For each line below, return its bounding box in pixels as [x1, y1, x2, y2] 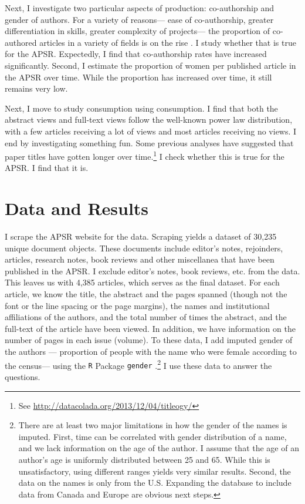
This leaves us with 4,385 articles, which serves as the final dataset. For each [5, 276, 280, 288]
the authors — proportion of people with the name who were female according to [5, 345, 297, 358]
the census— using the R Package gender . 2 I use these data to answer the [5, 357, 272, 371]
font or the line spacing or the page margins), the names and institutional [5, 299, 270, 311]
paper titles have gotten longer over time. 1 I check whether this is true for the [5, 149, 284, 162]
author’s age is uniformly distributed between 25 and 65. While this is [18, 453, 270, 465]
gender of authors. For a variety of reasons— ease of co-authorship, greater [5, 13, 274, 25]
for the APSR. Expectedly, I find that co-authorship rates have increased [5, 48, 267, 60]
